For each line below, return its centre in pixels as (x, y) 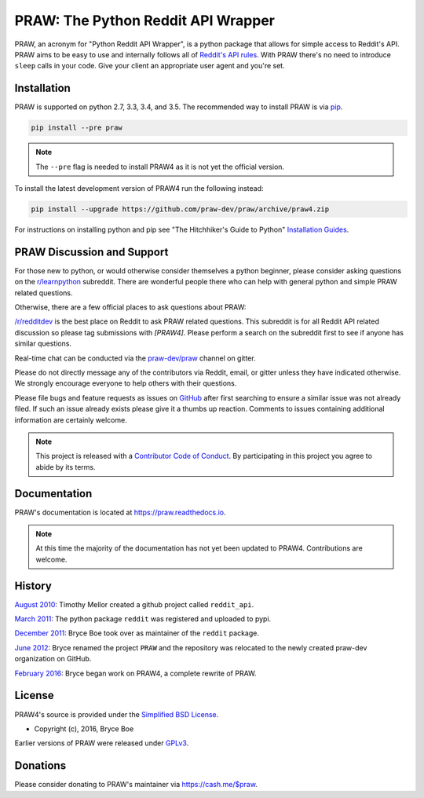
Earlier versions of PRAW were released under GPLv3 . (102, 743)
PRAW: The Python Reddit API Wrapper (144, 20)
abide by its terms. (66, 467)
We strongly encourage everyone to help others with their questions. (126, 383)
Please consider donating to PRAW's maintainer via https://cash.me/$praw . (136, 785)
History (33, 586)
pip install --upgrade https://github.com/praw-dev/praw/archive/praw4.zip (180, 209)
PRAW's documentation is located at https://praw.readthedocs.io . (121, 512)
